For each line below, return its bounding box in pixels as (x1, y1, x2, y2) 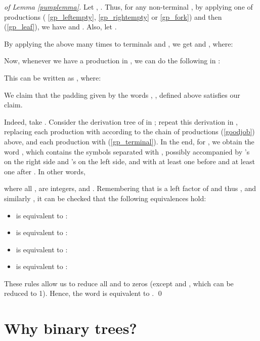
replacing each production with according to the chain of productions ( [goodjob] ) (4, 126, 255, 137)
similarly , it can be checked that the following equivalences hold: (4, 193, 206, 203)
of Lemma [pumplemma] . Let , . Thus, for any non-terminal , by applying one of (4, 2, 253, 12)
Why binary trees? (4, 318, 137, 338)
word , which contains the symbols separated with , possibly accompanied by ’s (4, 146, 250, 157)
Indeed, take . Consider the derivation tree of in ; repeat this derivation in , (4, 116, 238, 127)
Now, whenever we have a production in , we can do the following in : (4, 55, 221, 66)
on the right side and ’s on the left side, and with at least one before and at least (4, 156, 255, 167)
